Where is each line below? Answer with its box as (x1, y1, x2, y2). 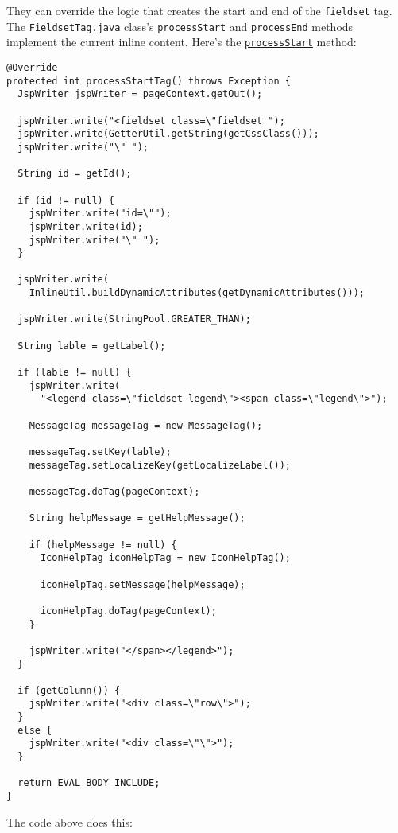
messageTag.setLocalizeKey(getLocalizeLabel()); (29, 459, 291, 471)
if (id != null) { (17, 194, 115, 206)
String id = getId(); (17, 168, 132, 180)
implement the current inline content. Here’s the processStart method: (6, 33, 357, 50)
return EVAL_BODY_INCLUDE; (17, 777, 160, 789)
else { (17, 724, 52, 736)
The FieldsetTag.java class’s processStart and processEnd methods (6, 18, 354, 34)
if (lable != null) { (17, 367, 132, 379)
